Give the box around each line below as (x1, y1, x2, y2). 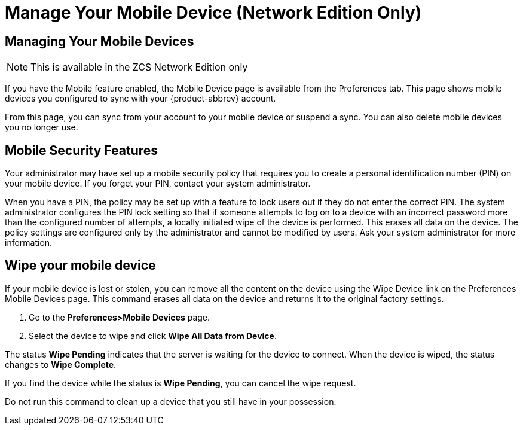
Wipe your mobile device (5, 258, 156, 273)
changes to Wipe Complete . (5, 359, 117, 370)
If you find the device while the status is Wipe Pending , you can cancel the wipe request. (5, 377, 356, 388)
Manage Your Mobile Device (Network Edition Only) (5, 2, 422, 23)
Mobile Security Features (5, 142, 158, 158)
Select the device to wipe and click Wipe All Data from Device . (29, 330, 277, 341)
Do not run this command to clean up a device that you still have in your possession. (5, 396, 337, 407)
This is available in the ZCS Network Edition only (30, 61, 248, 74)
